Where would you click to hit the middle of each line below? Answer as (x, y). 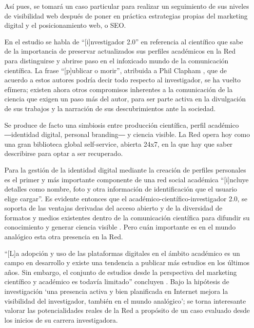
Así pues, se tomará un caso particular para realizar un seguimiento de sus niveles (127, 6)
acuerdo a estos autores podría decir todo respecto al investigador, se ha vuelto (123, 80)
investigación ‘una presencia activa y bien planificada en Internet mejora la (116, 291)
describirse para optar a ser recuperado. (64, 153)
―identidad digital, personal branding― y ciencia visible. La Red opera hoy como (127, 134)
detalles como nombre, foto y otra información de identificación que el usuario (121, 189)
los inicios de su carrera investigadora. (61, 319)
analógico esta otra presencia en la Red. (64, 237)
